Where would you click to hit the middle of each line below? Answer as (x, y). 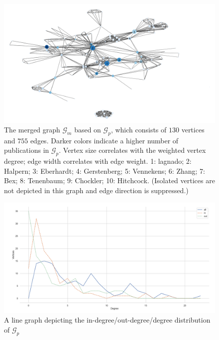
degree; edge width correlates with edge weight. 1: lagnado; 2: (98, 161)
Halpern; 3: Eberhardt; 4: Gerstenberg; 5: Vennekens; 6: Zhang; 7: (105, 170)
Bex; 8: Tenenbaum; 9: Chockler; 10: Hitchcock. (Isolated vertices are (109, 180)
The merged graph (32, 130)
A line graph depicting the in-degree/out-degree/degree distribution (107, 320)
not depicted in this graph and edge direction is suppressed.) (96, 190)
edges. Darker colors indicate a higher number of (104, 140)
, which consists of (139, 130)
